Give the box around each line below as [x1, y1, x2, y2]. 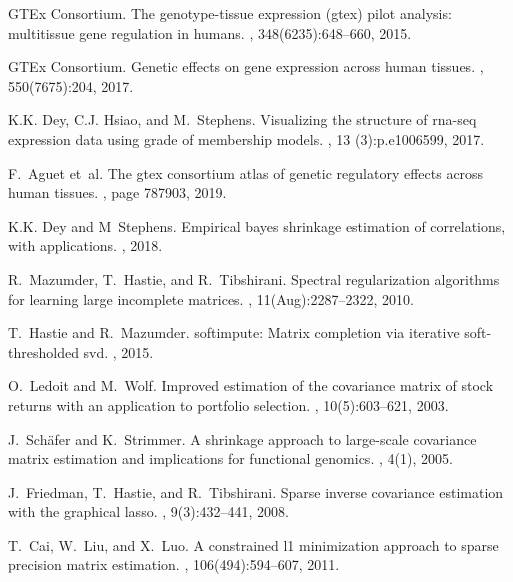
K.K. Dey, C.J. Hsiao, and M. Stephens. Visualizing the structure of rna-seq [8, 109, 477, 130]
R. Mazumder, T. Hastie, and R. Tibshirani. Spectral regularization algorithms [8, 268, 500, 289]
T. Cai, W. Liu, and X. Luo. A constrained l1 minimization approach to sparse [8, 534, 499, 555]
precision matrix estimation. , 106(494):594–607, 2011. [8, 554, 340, 575]
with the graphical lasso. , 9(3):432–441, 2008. [8, 501, 289, 522]
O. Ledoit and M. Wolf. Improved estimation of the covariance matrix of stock [8, 375, 494, 396]
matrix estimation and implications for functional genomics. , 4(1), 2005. [8, 448, 453, 469]
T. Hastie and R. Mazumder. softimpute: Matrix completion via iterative [8, 322, 460, 343]
